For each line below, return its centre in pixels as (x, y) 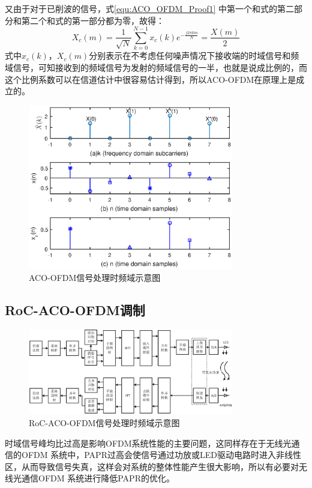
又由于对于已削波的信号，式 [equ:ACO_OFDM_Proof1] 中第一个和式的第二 (150, 8)
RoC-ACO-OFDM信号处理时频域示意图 (104, 423)
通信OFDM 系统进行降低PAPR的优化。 (98, 478)
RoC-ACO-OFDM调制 (75, 309)
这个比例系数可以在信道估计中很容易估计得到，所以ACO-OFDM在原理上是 (151, 79)
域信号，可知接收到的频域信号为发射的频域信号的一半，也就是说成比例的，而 (156, 67)
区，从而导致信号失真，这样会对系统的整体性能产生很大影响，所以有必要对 (152, 466)
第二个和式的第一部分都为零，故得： (93, 20)
